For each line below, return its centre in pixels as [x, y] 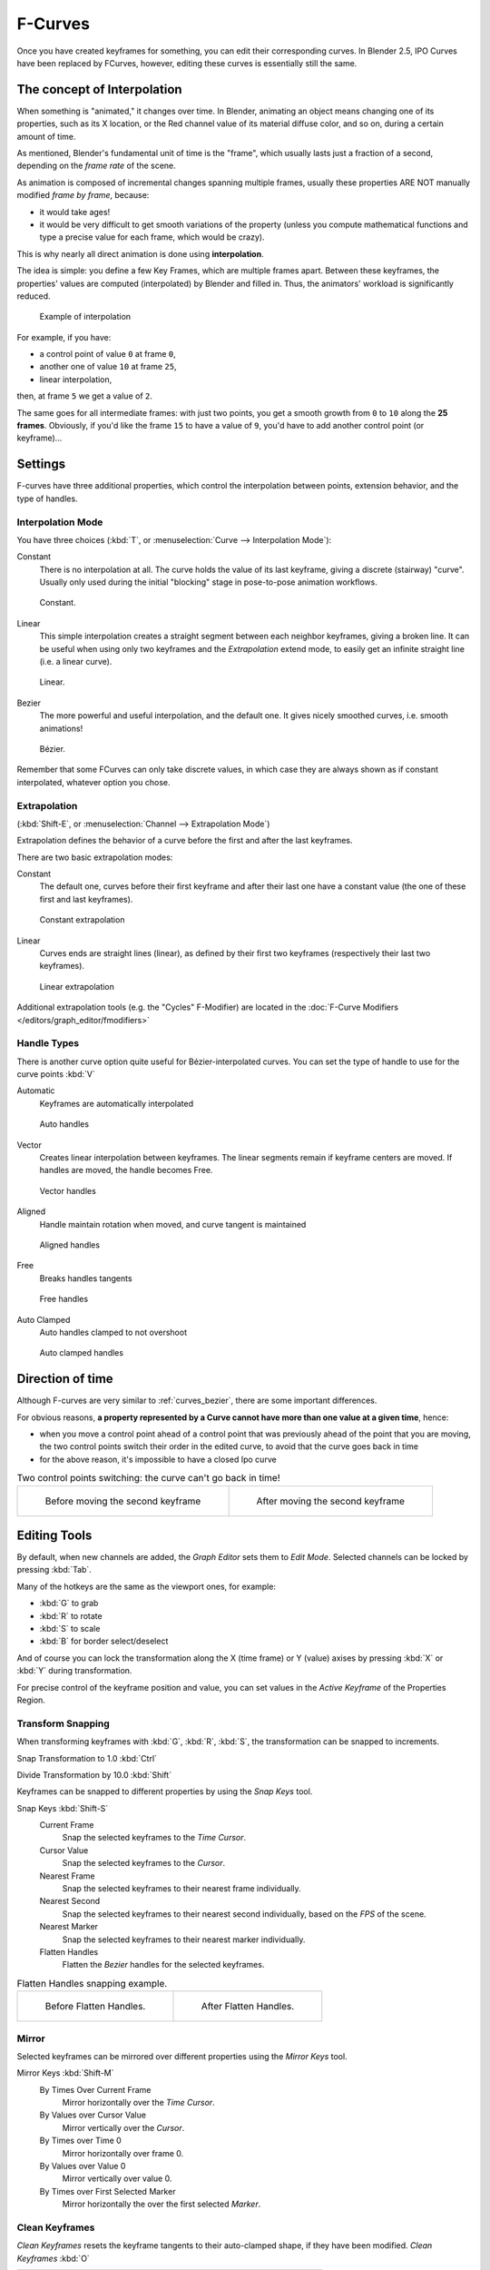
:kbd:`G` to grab [69, 1604]
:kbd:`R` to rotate [71, 1615]
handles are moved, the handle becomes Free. [126, 1170]
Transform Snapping [64, 1723]
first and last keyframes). [86, 899]
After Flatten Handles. [248, 2007]
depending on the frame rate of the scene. [96, 166]
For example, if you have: [64, 337]
